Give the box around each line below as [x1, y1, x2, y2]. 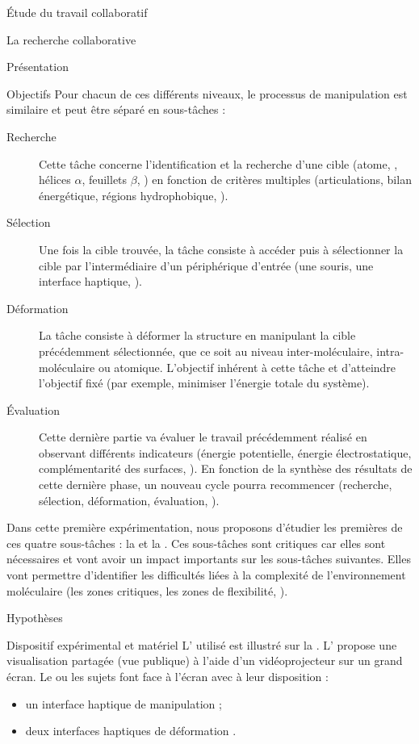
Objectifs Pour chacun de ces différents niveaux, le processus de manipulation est [6, 85, 408, 102]
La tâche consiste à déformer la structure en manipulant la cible [39, 327, 356, 344]
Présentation [6, 58, 69, 75]
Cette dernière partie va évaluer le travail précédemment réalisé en [39, 428, 367, 445]
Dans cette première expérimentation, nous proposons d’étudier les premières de [6, 519, 403, 536]
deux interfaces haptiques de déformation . [25, 722, 237, 739]
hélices [39, 171, 71, 188]
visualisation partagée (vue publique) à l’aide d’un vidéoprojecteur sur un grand [6, 652, 403, 669]
